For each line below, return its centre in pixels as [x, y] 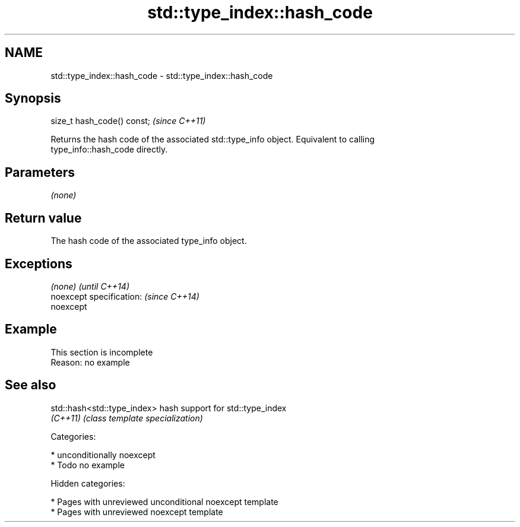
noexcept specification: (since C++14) [125, 296]
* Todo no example [88, 465]
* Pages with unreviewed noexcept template [137, 512]
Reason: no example [90, 362]
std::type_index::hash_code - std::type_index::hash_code [162, 75]
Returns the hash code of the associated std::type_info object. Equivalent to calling [213, 139]
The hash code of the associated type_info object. [149, 241]
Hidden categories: [88, 483]
